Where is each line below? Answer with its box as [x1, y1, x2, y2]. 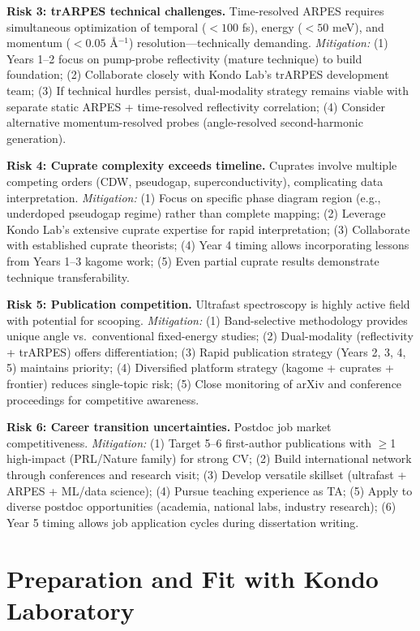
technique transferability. [6, 268, 130, 285]
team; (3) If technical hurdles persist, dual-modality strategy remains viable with [6, 81, 409, 98]
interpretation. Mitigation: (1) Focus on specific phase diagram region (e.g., [6, 188, 381, 205]
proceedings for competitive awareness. [6, 391, 199, 408]
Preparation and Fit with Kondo [6, 561, 379, 594]
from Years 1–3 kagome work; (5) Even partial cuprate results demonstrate [6, 252, 379, 269]
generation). [6, 129, 66, 146]
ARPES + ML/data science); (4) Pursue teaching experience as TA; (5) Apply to [6, 482, 413, 499]
